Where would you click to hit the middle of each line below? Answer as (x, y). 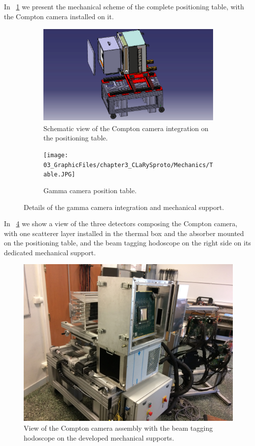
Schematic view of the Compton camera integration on (126, 128)
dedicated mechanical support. (50, 252)
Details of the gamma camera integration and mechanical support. (124, 207)
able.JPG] (59, 175)
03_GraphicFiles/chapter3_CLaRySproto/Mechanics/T (128, 165)
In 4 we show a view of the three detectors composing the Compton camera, (121, 223)
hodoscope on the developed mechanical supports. (99, 437)
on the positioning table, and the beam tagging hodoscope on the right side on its (127, 243)
